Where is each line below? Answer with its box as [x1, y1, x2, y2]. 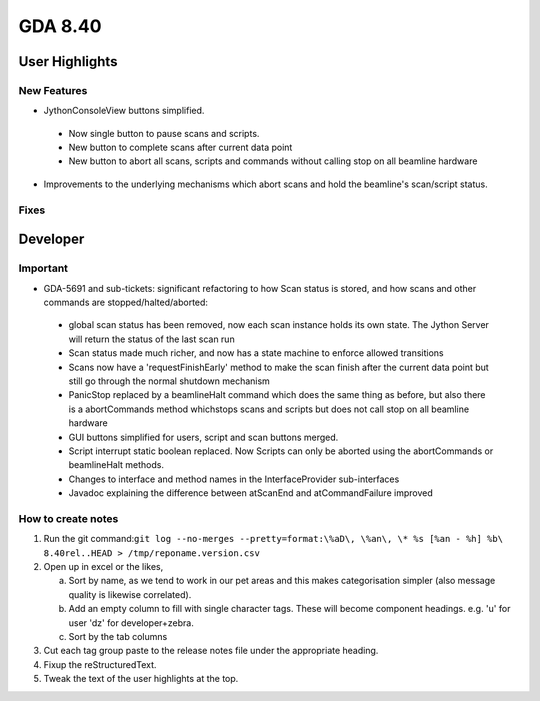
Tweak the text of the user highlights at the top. [43, 673, 239, 685]
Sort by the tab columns [68, 630, 168, 642]
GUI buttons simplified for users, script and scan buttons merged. [68, 431, 339, 443]
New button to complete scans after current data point [68, 141, 293, 154]
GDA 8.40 [18, 15, 102, 37]
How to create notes [18, 511, 119, 525]
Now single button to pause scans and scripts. [68, 127, 260, 139]
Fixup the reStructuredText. [43, 658, 157, 670]
